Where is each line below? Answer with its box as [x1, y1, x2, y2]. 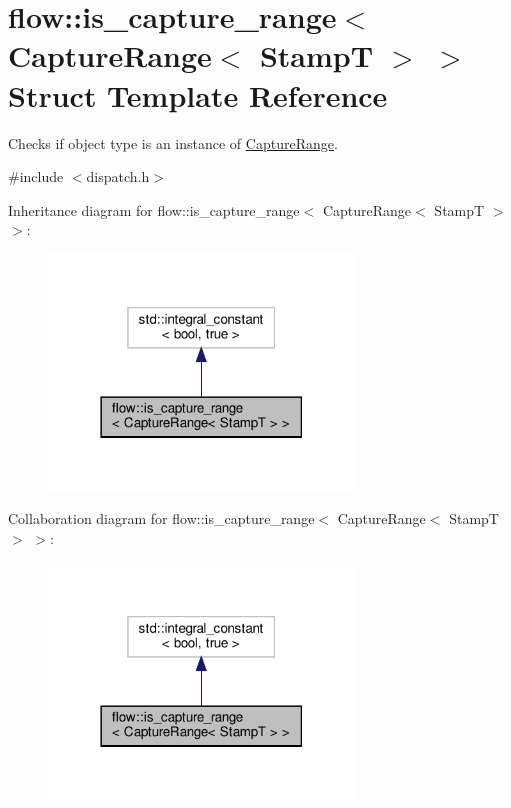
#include [8, 166, 64, 187]
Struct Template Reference [8, 74, 388, 115]
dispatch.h [86, 166, 150, 187]
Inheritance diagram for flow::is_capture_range [8, 199, 300, 220]
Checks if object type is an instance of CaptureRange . [8, 132, 338, 153]
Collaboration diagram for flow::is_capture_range [8, 508, 315, 529]
